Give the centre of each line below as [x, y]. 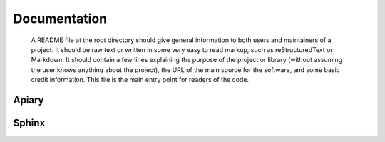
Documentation [60, 19]
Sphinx [29, 122]
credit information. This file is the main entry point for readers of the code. [140, 80]
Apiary [29, 100]
